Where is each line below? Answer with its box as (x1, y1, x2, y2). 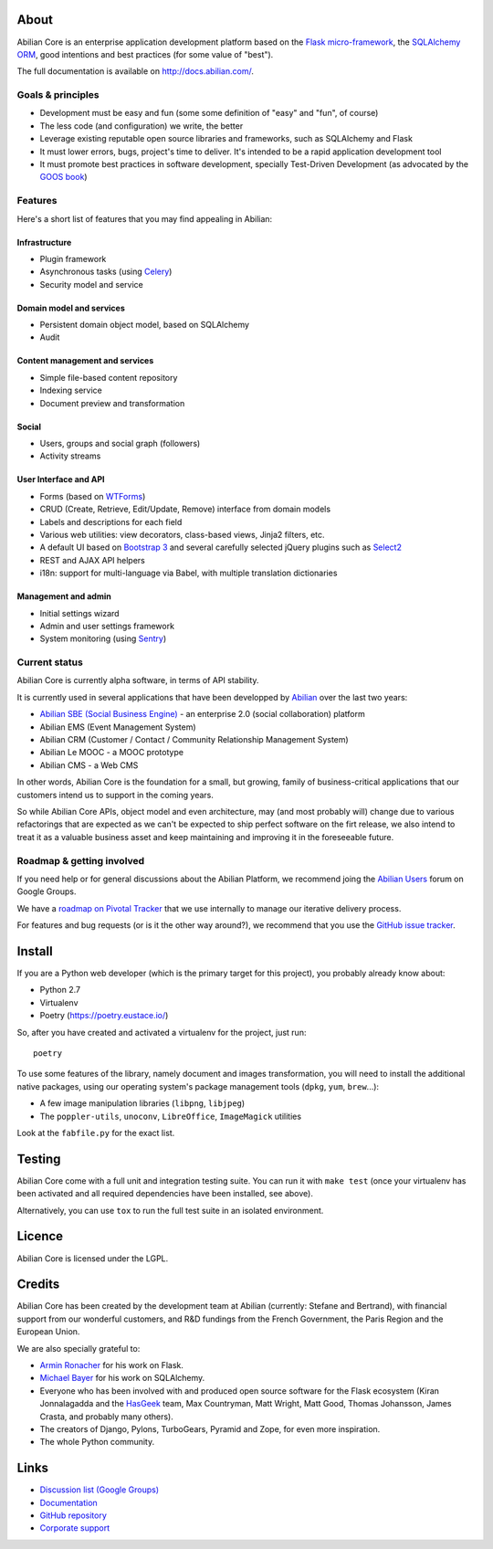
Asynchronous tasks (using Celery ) (39, 266, 173, 278)
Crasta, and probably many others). (39, 1411, 173, 1422)
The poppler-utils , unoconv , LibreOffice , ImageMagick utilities (39, 1111, 301, 1122)
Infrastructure (16, 237, 72, 248)
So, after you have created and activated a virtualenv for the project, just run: (16, 1027, 307, 1038)
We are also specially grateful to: (16, 1343, 141, 1354)
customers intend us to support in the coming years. (16, 789, 215, 800)
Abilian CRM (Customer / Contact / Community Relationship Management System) (39, 734, 349, 745)
